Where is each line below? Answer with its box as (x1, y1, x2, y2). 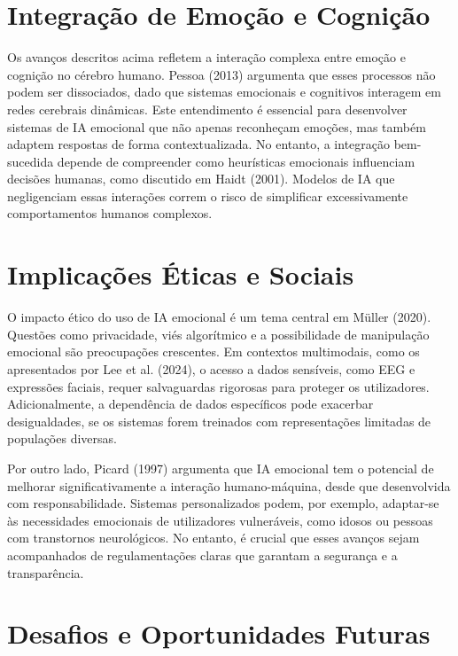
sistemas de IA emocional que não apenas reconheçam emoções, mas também (7, 117, 426, 136)
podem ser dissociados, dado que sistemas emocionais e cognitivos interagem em (7, 82, 441, 101)
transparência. (7, 563, 84, 582)
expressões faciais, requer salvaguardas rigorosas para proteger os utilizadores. (7, 377, 430, 395)
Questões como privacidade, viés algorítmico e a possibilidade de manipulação (7, 324, 430, 343)
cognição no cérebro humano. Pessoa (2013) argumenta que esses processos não (7, 65, 436, 83)
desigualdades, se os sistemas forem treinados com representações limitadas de (7, 411, 431, 430)
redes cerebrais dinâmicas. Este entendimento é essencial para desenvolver (7, 99, 408, 118)
